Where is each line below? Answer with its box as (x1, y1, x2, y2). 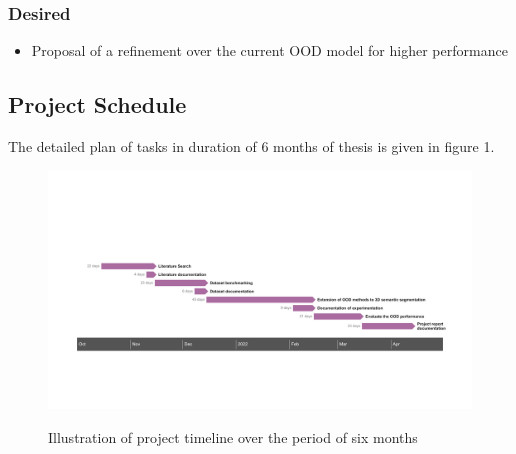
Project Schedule (8, 89, 187, 120)
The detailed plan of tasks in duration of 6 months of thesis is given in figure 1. (8, 136, 495, 157)
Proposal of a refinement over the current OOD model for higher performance (31, 40, 508, 61)
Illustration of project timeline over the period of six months (48, 426, 418, 447)
